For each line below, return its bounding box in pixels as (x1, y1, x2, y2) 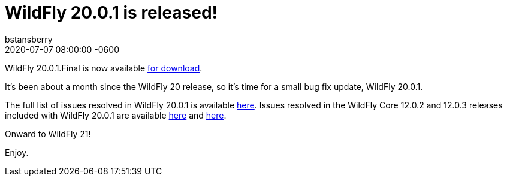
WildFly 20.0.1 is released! (5, 2, 218, 23)
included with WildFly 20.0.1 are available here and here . (5, 110, 227, 120)
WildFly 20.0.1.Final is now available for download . (5, 62, 203, 73)
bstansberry (5, 34, 53, 44)
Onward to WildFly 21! (5, 128, 91, 139)
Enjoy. (5, 147, 29, 158)
